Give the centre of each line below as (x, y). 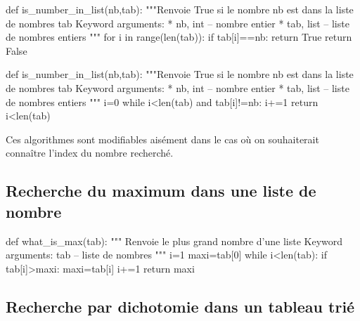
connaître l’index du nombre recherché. (90, 153)
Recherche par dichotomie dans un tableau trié (180, 306)
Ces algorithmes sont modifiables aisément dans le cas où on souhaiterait (162, 139)
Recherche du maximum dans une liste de (161, 191)
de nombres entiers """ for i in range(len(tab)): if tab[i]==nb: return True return (179, 37)
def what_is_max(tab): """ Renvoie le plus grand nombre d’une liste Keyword (174, 241)
